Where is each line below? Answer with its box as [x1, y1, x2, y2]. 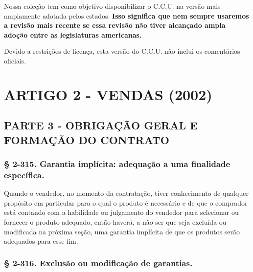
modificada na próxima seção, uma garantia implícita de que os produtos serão [4, 226, 240, 236]
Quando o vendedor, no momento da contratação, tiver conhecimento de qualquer [4, 188, 249, 198]
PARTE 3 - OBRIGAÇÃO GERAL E [4, 118, 198, 133]
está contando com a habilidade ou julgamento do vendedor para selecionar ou [4, 207, 239, 217]
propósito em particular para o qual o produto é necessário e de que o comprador [4, 197, 248, 208]
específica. [4, 168, 45, 181]
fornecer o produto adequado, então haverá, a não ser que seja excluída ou [4, 217, 227, 227]
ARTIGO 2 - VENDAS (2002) [4, 84, 212, 104]
